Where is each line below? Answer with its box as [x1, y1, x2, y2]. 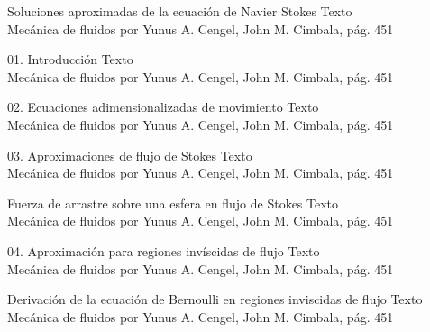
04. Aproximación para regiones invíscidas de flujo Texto [7, 241, 320, 260]
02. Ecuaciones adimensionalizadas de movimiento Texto [7, 97, 319, 116]
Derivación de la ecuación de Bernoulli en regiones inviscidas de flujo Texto [7, 290, 423, 309]
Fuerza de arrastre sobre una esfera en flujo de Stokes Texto [7, 193, 339, 212]
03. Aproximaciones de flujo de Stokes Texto [7, 145, 252, 164]
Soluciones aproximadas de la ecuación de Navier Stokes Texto [7, 2, 352, 20]
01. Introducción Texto [7, 50, 133, 69]
